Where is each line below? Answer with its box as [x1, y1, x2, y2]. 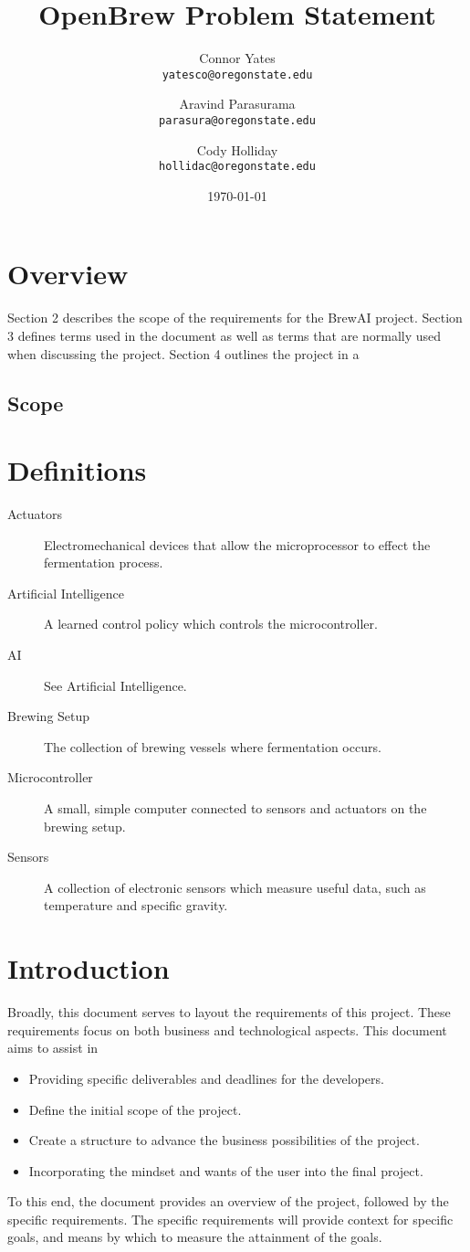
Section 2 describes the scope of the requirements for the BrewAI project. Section [7, 308, 463, 327]
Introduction [7, 950, 170, 987]
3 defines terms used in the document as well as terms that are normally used [7, 326, 442, 345]
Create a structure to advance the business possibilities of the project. [28, 1130, 420, 1150]
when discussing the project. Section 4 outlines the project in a [7, 344, 360, 363]
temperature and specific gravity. [44, 896, 228, 915]
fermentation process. [44, 553, 163, 572]
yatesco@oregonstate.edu [162, 68, 313, 81]
